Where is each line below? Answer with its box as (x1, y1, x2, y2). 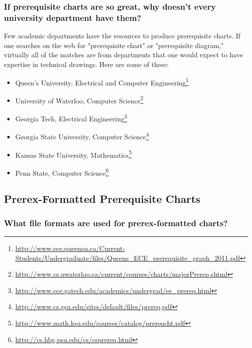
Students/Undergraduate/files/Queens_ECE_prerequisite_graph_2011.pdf (15, 252, 240, 263)
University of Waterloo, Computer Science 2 (15, 94, 143, 105)
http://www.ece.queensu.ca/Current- (15, 243, 125, 253)
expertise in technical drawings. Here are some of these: (4, 59, 169, 69)
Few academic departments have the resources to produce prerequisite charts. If (4, 31, 241, 41)
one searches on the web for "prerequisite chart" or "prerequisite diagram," (4, 40, 224, 50)
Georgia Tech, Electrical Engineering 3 (15, 112, 127, 123)
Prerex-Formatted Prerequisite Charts (4, 191, 201, 206)
